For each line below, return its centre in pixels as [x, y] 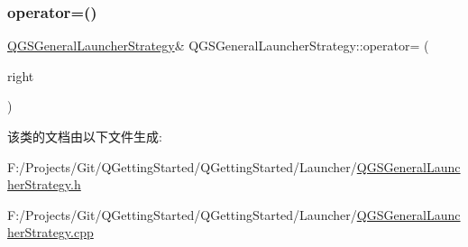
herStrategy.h [44, 184]
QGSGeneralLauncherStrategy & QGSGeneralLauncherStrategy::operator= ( [218, 46]
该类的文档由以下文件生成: [85, 136]
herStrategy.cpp [50, 232]
